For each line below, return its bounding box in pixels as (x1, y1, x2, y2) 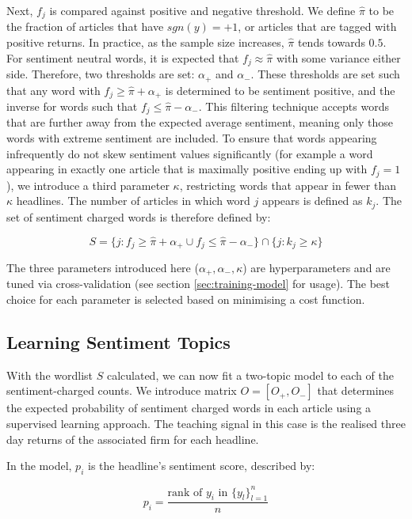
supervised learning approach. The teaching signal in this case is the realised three (6, 415, 406, 432)
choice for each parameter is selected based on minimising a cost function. (6, 291, 365, 308)
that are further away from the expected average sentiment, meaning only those (6, 114, 393, 131)
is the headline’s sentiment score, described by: (87, 457, 315, 474)
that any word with (6, 81, 101, 98)
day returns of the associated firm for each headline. (6, 430, 259, 447)
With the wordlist (6, 366, 93, 383)
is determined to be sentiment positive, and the (165, 81, 395, 98)
